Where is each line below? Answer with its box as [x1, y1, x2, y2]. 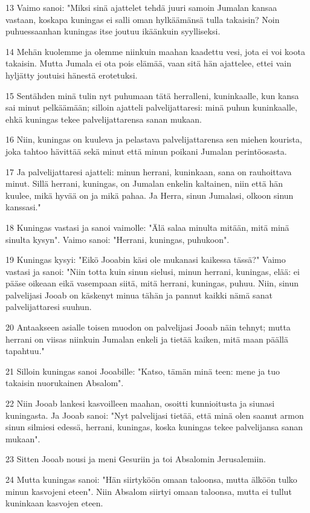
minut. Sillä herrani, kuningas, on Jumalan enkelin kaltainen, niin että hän [5, 177, 283, 190]
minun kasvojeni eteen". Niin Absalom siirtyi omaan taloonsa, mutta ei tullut [5, 485, 292, 497]
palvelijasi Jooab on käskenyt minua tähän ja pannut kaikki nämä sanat [5, 288, 273, 301]
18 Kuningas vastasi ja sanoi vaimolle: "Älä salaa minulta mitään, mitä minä [5, 221, 289, 233]
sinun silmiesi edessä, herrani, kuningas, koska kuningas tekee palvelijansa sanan [5, 421, 303, 433]
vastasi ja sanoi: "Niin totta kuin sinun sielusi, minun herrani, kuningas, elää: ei [5, 265, 300, 277]
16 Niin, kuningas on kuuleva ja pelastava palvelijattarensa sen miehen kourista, [5, 133, 302, 146]
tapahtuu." [5, 344, 45, 357]
